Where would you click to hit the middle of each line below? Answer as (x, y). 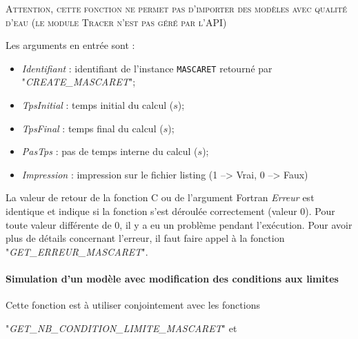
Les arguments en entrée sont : (70, 45)
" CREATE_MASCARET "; (79, 82)
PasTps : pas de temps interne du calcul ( (110, 151)
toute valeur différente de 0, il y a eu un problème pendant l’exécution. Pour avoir (179, 224)
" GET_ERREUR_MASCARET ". (77, 251)
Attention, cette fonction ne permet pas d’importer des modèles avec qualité (176, 8)
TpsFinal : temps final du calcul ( (92, 128)
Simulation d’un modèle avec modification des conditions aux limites (172, 278)
